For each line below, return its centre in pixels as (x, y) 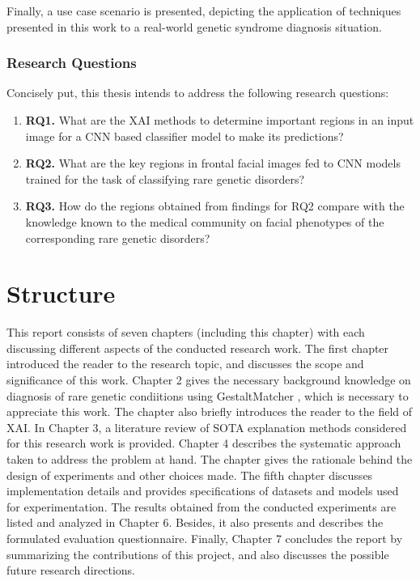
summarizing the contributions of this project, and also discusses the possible (198, 554)
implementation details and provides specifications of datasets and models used (203, 491)
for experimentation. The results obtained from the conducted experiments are (202, 506)
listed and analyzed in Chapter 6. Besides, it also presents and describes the (195, 522)
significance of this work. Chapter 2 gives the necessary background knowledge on (209, 380)
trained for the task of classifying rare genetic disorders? (165, 178)
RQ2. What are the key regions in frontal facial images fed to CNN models (213, 163)
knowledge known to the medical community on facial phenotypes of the (205, 221)
